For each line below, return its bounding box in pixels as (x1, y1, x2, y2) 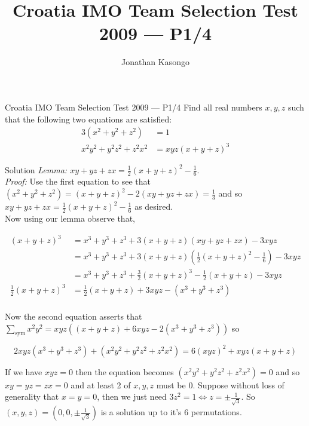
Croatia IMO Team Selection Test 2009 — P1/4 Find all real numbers (5, 100, 262, 113)
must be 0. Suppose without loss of (156, 378, 284, 391)
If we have (5, 365, 42, 378)
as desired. (134, 200, 173, 213)
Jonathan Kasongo (121, 56, 189, 68)
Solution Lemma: (5, 163, 68, 176)
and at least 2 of (71, 378, 131, 391)
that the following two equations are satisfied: (5, 112, 172, 125)
